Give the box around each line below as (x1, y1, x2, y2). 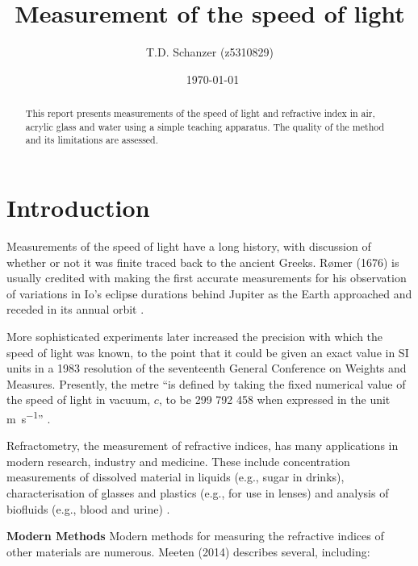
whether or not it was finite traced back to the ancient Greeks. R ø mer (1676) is (6, 253, 399, 270)
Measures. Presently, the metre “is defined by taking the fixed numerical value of (6, 375, 406, 392)
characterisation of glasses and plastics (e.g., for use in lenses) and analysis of (6, 484, 389, 501)
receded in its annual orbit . (6, 301, 144, 318)
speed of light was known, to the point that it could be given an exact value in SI (6, 343, 409, 360)
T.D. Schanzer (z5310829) (145, 44, 274, 60)
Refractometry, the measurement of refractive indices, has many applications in (6, 437, 399, 454)
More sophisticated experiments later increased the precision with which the (6, 327, 383, 344)
